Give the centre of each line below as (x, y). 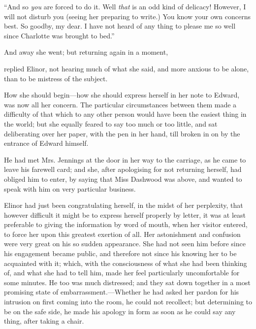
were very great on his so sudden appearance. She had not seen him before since (125, 244)
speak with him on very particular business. (70, 188)
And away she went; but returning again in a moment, (86, 52)
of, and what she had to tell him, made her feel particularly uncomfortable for (122, 273)
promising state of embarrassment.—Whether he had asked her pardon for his (122, 292)
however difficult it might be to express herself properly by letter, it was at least (125, 214)
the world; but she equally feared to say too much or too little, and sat (111, 123)
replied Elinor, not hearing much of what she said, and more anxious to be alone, (127, 68)
